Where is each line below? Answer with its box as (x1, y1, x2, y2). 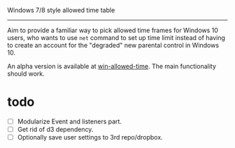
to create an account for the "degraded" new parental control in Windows (7, 41, 219, 49)
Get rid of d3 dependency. (17, 126, 94, 133)
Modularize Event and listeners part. (17, 117, 122, 126)
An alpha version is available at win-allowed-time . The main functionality (7, 62, 217, 70)
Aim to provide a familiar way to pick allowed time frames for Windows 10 (7, 26, 219, 34)
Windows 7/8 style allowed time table (7, 6, 115, 14)
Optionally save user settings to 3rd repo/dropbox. (17, 133, 163, 142)
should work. (7, 69, 45, 78)
